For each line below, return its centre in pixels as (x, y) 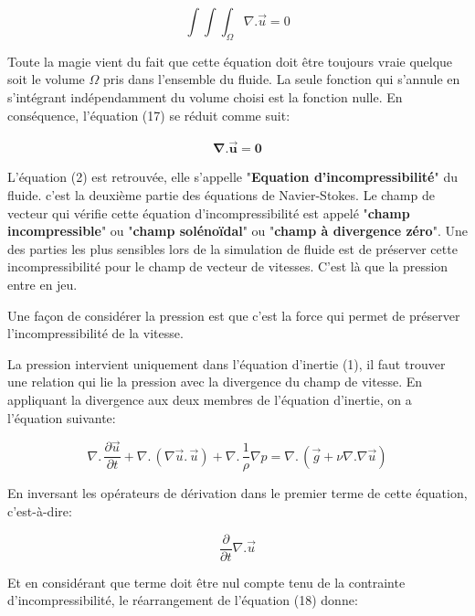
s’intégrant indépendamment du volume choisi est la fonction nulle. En (205, 96)
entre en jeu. (42, 284)
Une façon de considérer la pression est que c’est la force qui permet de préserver (234, 315)
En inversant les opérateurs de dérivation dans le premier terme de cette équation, (237, 493)
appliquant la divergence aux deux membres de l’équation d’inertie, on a (210, 399)
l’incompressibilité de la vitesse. (95, 333)
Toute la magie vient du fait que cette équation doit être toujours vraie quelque (230, 61)
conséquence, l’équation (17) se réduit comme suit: (149, 115)
